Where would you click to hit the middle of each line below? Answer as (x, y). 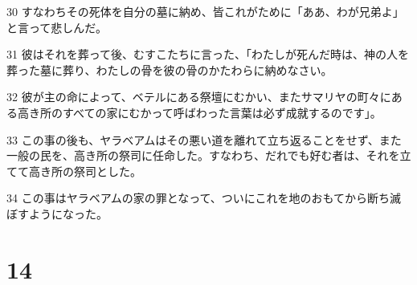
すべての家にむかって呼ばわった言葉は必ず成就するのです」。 (222, 112)
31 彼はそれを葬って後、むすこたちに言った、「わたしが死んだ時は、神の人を (208, 54)
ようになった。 (68, 213)
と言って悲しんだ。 (57, 27)
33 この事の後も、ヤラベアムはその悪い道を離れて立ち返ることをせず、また (204, 139)
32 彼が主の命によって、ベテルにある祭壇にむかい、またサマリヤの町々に (199, 97)
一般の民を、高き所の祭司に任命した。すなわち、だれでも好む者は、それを (203, 155)
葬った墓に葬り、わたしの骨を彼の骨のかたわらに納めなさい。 (170, 69)
